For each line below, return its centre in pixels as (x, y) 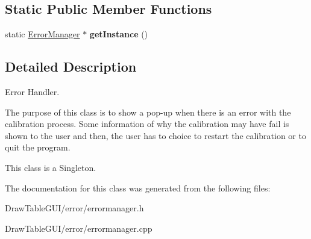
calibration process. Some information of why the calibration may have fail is (147, 124)
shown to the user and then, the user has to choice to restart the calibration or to (155, 135)
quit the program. (38, 147)
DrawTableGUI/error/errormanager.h (74, 208)
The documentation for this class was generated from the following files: (138, 188)
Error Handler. (32, 92)
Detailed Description (71, 67)
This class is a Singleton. (51, 167)
